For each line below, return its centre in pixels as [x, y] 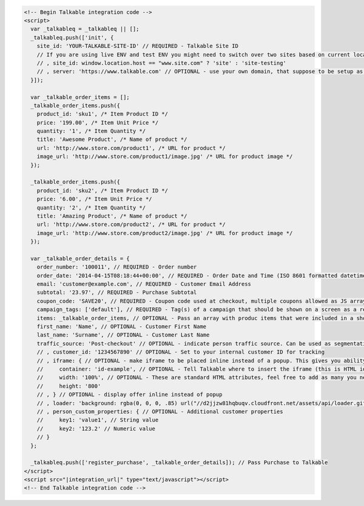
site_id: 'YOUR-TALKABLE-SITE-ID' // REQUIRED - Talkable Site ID [138, 46]
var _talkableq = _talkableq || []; [85, 29]
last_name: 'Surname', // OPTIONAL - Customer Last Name [123, 335]
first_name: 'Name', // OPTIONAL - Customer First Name [122, 327]
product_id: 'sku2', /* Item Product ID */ [102, 190]
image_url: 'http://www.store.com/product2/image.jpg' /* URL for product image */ [165, 233]
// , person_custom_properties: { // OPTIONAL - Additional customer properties [160, 411]
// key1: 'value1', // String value [98, 420]
